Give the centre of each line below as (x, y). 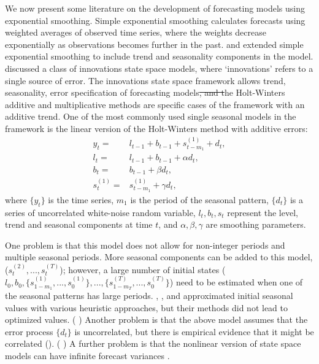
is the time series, (81, 199)
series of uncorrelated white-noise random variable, (100, 212)
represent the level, (263, 212)
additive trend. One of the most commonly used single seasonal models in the (151, 116)
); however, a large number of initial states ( (143, 269)
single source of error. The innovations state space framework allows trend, (145, 80)
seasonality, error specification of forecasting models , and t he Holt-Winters (145, 92)
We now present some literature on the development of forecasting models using (155, 8)
